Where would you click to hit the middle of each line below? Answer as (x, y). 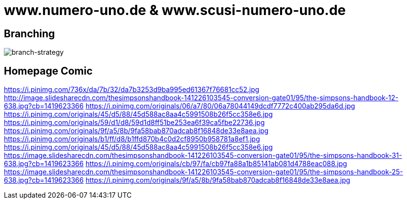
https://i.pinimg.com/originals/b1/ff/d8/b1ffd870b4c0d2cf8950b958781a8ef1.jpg (132, 139)
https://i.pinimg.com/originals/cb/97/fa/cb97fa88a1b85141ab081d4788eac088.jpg (216, 164)
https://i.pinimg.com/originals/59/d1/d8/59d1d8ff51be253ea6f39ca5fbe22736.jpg (134, 123)
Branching (29, 33)
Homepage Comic (48, 71)
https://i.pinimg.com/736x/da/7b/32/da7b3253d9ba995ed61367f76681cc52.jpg (132, 90)
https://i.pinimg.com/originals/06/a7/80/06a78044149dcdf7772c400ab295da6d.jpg (220, 106)
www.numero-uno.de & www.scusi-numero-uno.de (175, 10)
